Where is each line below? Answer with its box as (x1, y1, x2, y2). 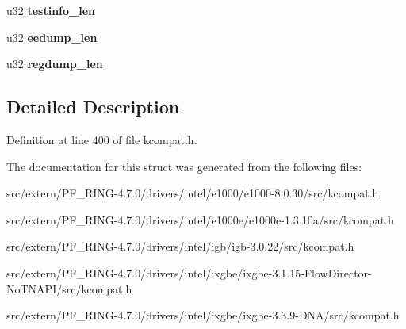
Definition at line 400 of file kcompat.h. (6, 131, 197, 147)
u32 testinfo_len (6, 2, 96, 18)
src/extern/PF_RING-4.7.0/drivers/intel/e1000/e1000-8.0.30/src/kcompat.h (6, 185, 379, 201)
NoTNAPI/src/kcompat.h (6, 280, 132, 296)
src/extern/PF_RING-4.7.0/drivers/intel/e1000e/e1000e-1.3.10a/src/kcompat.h (6, 211, 394, 228)
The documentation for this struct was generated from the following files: (6, 158, 362, 174)
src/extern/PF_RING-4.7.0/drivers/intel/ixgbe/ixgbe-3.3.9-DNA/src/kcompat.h (6, 307, 400, 323)
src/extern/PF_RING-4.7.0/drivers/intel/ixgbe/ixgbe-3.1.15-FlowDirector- (6, 264, 372, 281)
